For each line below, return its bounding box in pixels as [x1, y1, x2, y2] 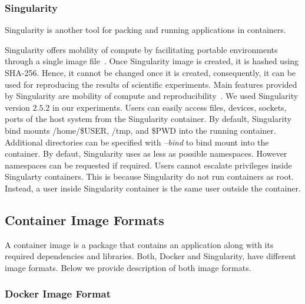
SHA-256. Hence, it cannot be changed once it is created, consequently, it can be [5, 67, 296, 78]
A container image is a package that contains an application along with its [5, 238, 274, 250]
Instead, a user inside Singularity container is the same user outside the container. [5, 181, 301, 194]
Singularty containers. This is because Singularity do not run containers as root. [5, 170, 294, 183]
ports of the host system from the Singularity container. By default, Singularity [5, 113, 291, 125]
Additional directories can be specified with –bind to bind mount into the [5, 136, 269, 148]
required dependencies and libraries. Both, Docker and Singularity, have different [5, 250, 296, 262]
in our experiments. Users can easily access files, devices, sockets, [52, 101, 287, 113]
